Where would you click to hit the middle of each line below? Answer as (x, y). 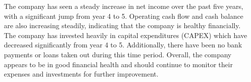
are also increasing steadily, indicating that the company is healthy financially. (122, 25)
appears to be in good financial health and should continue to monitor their (118, 64)
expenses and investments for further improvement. (81, 74)
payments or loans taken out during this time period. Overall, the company (118, 54)
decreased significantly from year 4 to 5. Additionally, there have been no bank (123, 45)
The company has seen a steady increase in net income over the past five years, (124, 6)
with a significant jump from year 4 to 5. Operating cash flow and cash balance (124, 16)
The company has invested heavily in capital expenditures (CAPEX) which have (125, 35)
